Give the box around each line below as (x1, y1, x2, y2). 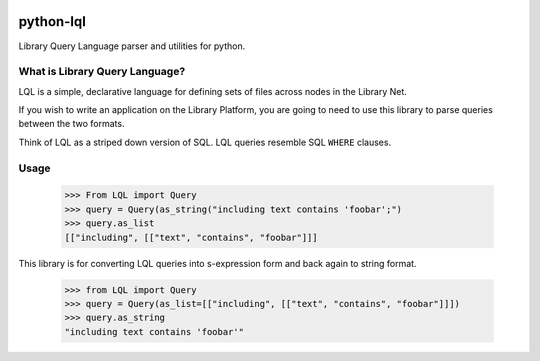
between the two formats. (18, 118, 125, 130)
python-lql (18, 13, 87, 30)
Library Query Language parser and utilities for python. (18, 40, 246, 52)
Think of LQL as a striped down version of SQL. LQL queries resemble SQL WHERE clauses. (18, 136, 392, 148)
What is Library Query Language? (18, 65, 186, 79)
